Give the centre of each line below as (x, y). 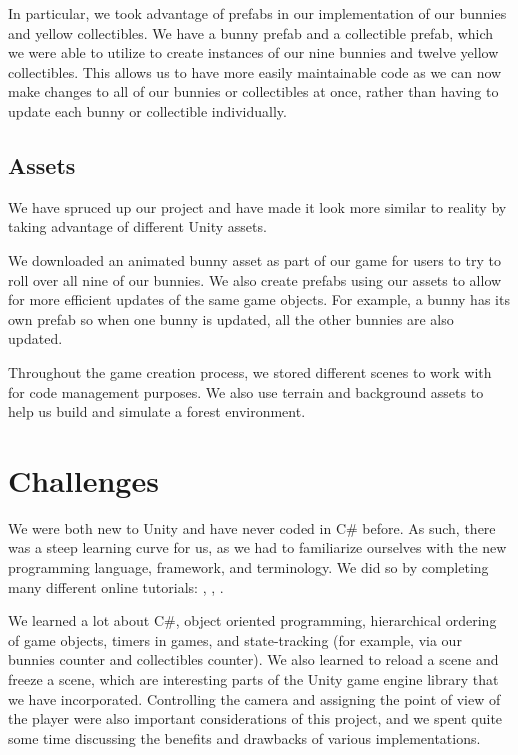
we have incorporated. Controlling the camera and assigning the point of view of (254, 698)
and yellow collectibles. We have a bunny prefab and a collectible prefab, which (251, 32)
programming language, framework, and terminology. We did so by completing (248, 567)
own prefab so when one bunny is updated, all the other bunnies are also (231, 318)
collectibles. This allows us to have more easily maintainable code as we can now (255, 71)
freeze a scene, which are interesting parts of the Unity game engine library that (253, 678)
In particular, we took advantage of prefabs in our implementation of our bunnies (257, 13)
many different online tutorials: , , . (116, 586)
